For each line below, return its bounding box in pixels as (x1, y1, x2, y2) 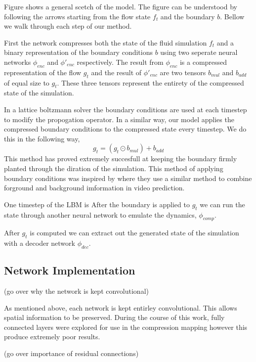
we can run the (200, 199, 245, 209)
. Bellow (220, 11, 245, 21)
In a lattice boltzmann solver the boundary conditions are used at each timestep (4, 104, 247, 114)
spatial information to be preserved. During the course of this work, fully (4, 312, 225, 322)
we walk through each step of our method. (4, 21, 132, 31)
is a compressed (179, 56, 227, 67)
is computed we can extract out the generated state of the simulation (30, 227, 239, 238)
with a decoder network (4, 238, 75, 248)
